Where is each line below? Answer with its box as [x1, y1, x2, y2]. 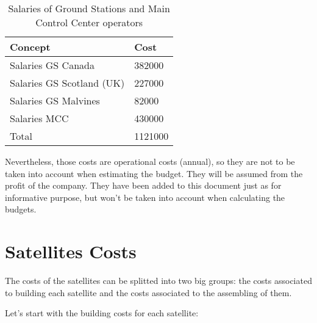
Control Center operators [35, 15, 143, 29]
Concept [10, 40, 51, 54]
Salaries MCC [10, 111, 69, 125]
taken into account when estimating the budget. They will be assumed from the [5, 167, 303, 180]
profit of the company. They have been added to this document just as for [5, 179, 282, 192]
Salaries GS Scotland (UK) [10, 76, 125, 90]
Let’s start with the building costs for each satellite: [5, 307, 199, 319]
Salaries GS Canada [10, 58, 94, 72]
